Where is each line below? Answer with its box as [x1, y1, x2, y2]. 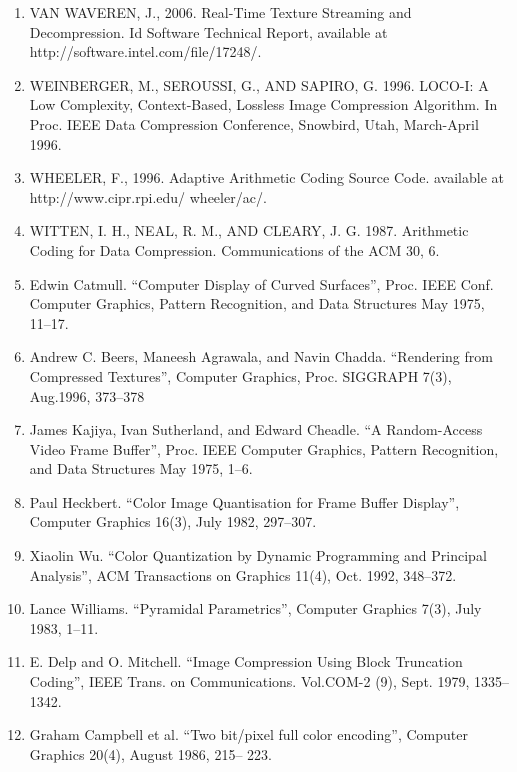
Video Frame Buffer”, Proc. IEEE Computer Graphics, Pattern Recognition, [29, 438, 499, 459]
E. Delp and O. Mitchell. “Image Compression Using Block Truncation [29, 651, 463, 672]
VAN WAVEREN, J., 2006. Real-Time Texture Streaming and [29, 2, 412, 22]
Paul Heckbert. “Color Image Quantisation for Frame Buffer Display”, [29, 491, 460, 512]
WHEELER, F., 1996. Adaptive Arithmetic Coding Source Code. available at [29, 167, 504, 188]
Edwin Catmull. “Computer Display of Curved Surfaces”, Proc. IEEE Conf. [29, 273, 494, 294]
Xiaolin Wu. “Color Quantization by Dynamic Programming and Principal [29, 545, 487, 566]
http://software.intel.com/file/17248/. [29, 41, 262, 62]
